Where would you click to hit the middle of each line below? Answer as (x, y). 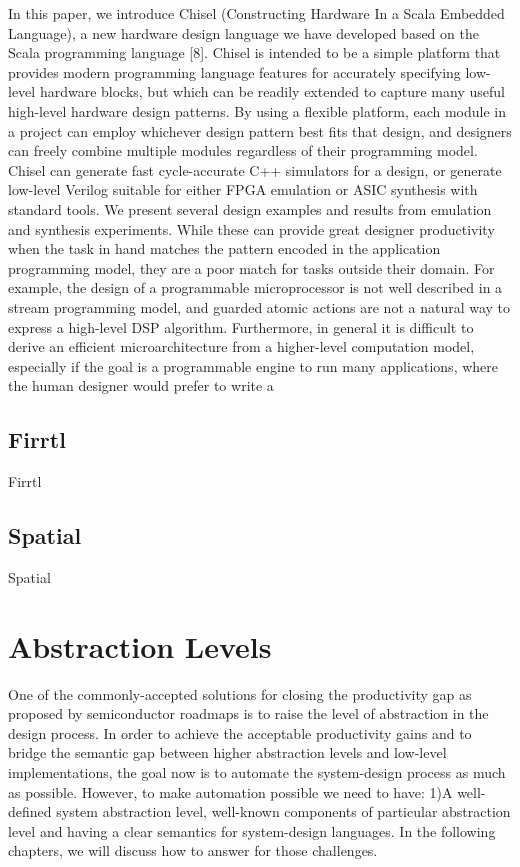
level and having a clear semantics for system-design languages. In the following (252, 830)
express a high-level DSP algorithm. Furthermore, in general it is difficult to (241, 326)
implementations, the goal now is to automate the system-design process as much (257, 771)
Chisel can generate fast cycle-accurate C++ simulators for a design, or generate (255, 169)
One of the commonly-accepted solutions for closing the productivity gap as (240, 693)
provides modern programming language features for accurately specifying (234, 71)
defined (30, 811)
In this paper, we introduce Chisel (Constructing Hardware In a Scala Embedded (256, 13)
